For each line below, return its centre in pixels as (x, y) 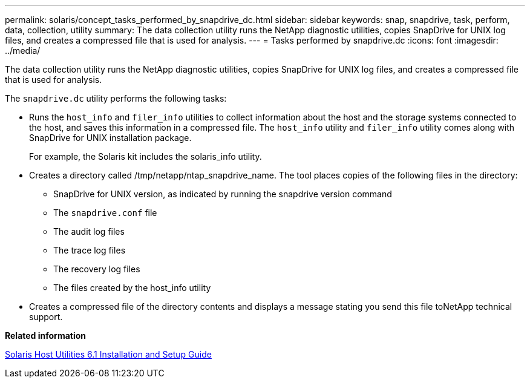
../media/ (23, 51)
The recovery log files (97, 269)
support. (46, 317)
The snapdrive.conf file (105, 213)
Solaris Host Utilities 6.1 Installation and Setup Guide (108, 354)
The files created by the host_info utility (132, 288)
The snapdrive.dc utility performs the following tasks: (116, 98)
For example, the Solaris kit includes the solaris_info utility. (146, 156)
